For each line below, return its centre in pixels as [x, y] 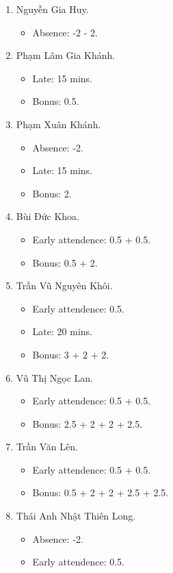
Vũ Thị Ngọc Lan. [54, 377]
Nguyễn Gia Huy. [52, 9]
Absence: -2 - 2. [65, 32]
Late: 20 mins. [62, 331]
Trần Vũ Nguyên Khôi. [64, 285]
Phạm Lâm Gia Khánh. [66, 55]
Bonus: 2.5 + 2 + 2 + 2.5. [88, 423]
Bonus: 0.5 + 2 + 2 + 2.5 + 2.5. [101, 492]
